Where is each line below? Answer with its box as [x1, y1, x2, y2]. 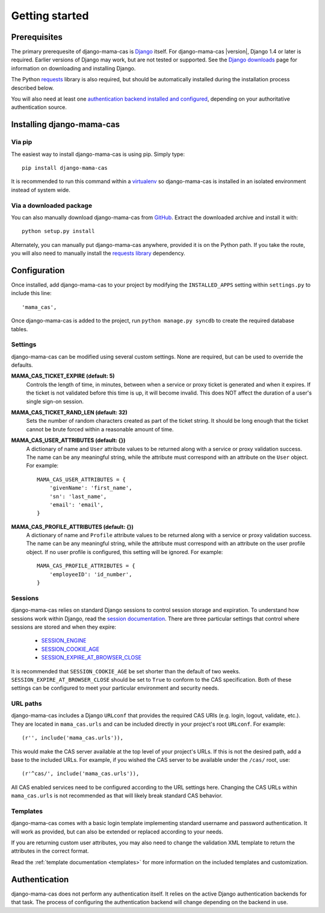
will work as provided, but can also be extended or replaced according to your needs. [11, 828, 224, 835]
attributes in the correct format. [11, 847, 90, 855]
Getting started [11, 9, 89, 22]
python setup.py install [22, 228, 95, 235]
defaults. [11, 361, 33, 369]
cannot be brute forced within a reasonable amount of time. [26, 425, 174, 433]
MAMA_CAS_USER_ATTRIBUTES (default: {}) [11, 437, 126, 444]
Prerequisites [11, 32, 63, 42]
